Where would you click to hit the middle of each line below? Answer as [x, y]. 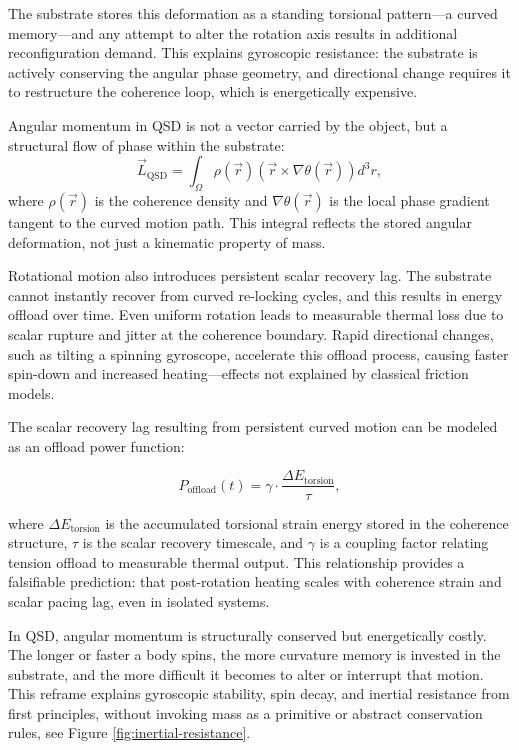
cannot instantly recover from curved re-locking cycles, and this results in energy [255, 294]
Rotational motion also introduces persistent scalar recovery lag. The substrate [250, 275]
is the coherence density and [181, 199]
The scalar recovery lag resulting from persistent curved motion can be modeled [253, 426]
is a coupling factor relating [404, 542]
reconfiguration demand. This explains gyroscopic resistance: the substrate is [243, 52]
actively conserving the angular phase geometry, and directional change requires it [259, 71]
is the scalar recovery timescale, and [193, 542]
